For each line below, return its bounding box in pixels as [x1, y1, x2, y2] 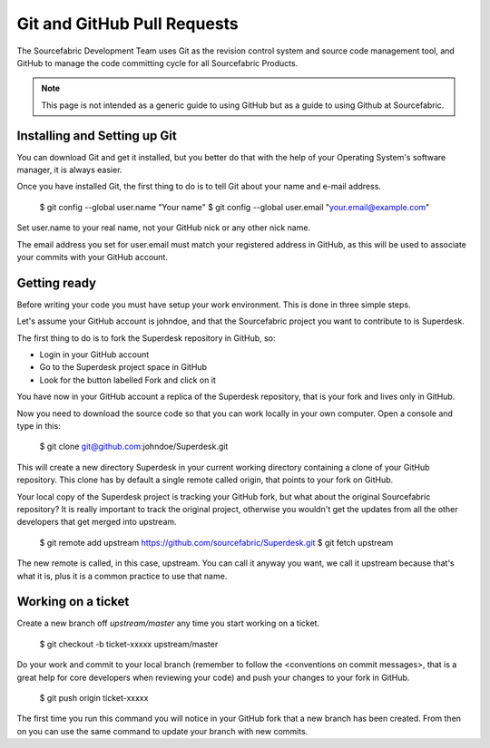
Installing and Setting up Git [16, 128, 177, 143]
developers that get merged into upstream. [16, 517, 177, 528]
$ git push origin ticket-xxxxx [39, 692, 149, 703]
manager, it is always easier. [16, 164, 122, 176]
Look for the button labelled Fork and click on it [39, 374, 217, 385]
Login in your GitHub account [39, 349, 150, 360]
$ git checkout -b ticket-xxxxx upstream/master [39, 638, 219, 649]
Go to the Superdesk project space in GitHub [39, 362, 208, 373]
